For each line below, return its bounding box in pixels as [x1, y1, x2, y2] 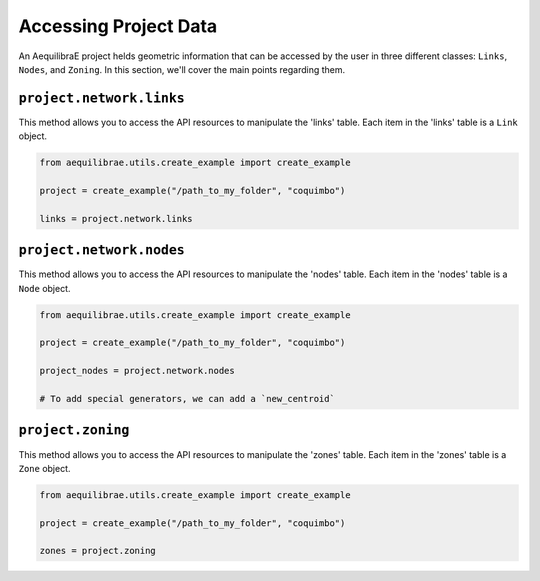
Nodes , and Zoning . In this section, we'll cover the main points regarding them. [18, 63, 346, 75]
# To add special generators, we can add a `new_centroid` [39, 393, 335, 404]
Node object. [18, 282, 71, 294]
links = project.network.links [39, 213, 194, 224]
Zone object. [18, 462, 71, 474]
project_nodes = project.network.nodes [39, 365, 235, 377]
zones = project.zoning [39, 545, 157, 557]
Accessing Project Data [18, 15, 218, 37]
